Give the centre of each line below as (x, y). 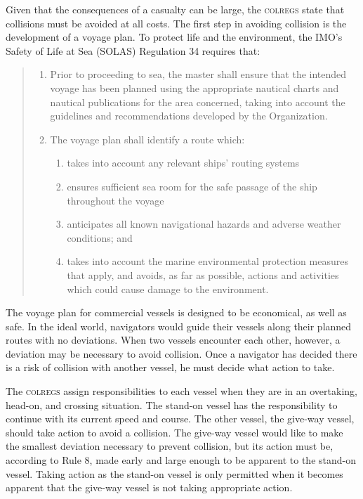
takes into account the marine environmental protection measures (207, 261)
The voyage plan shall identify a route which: (147, 139)
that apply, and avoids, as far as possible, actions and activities (203, 274)
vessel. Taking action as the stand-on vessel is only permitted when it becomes (174, 473)
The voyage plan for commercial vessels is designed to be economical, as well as (176, 312)
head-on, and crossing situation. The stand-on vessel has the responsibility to (172, 404)
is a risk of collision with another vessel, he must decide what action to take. (170, 367)
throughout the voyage (115, 200)
